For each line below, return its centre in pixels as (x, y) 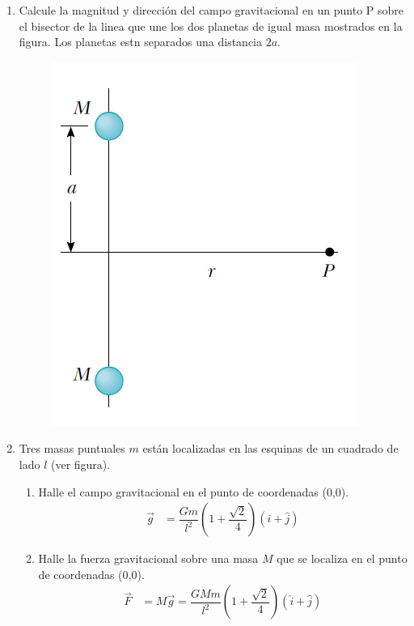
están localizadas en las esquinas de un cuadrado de (270, 448)
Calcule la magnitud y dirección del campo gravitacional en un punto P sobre (211, 10)
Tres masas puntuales (72, 448)
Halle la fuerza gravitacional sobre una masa (148, 558)
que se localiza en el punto (342, 558)
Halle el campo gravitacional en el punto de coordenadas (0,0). (194, 491)
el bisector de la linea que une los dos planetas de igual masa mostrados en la (211, 26)
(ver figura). (80, 464)
